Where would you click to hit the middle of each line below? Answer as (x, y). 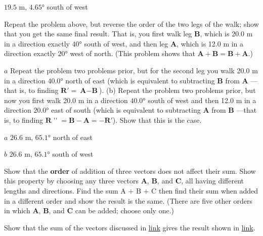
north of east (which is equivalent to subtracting (140, 80)
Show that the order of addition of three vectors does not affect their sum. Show (130, 171)
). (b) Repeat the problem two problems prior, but (177, 90)
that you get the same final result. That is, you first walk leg (98, 34)
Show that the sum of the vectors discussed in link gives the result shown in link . (130, 227)
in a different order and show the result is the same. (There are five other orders (128, 200)
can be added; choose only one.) (124, 210)
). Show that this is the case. (157, 120)
